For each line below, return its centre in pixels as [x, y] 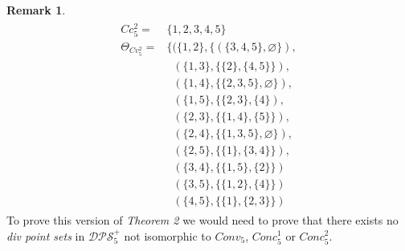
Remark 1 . [36, 10]
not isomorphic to [168, 235]
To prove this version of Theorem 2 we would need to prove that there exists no [202, 219]
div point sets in [46, 235]
